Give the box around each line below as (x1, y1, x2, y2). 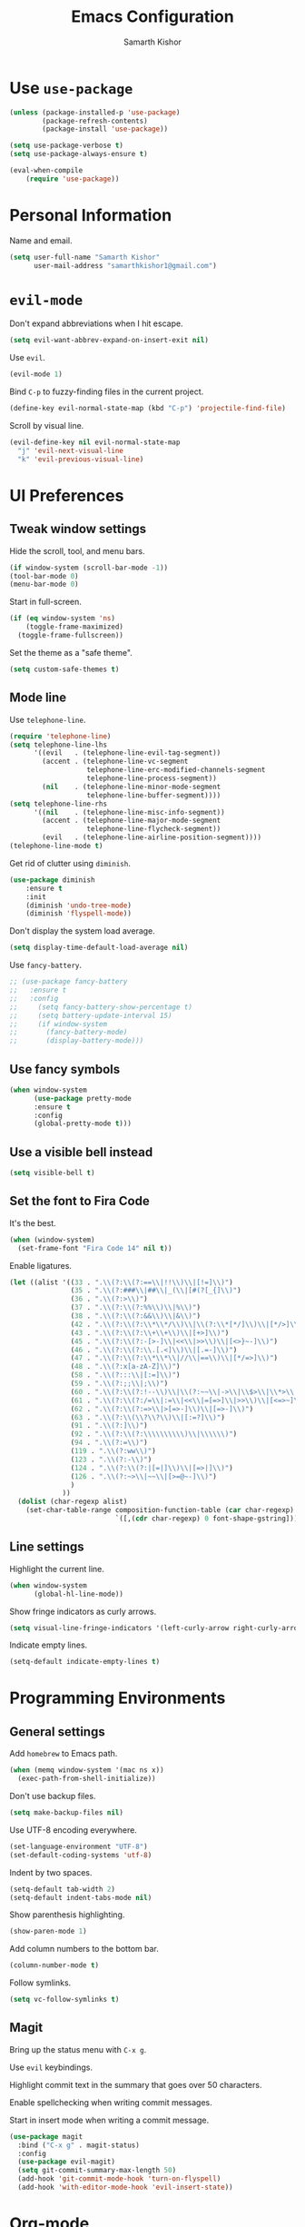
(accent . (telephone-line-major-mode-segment (42, 816, 221, 826)
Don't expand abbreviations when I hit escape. (9, 318, 183, 329)
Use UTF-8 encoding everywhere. (9, 1824, 138, 1836)
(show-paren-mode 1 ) (9, 1927, 88, 1936)
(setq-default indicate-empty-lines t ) (9, 1658, 161, 1667)
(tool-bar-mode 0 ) (9, 571, 79, 580)
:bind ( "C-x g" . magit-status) (17, 2141, 141, 2150)
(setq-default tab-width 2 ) (9, 1885, 116, 1894)
